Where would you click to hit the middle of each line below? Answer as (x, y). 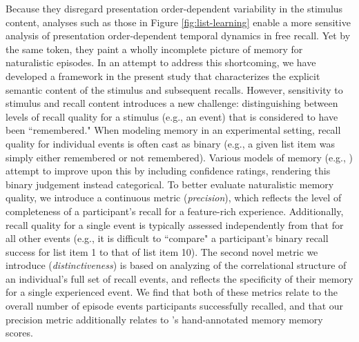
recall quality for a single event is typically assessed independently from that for (175, 224)
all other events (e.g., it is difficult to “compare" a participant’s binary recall (167, 238)
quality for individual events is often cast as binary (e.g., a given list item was (170, 143)
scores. (19, 333)
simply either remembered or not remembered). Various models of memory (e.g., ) (179, 157)
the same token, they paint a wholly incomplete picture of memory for (154, 49)
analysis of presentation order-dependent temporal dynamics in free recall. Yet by (178, 36)
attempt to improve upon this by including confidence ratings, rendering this (168, 171)
